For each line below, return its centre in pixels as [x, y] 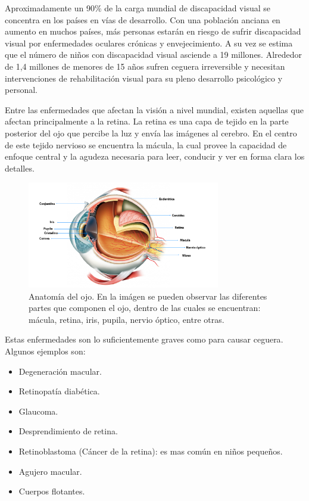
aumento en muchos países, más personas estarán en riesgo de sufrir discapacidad [153, 31]
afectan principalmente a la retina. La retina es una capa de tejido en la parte [147, 121]
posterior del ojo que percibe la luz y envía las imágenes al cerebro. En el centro [151, 133]
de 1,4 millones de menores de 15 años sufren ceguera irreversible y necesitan [145, 66]
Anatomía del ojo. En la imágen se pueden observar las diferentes [148, 296]
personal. [21, 90]
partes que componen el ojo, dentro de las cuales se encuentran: [145, 308]
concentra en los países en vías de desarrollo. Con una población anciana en [143, 19]
